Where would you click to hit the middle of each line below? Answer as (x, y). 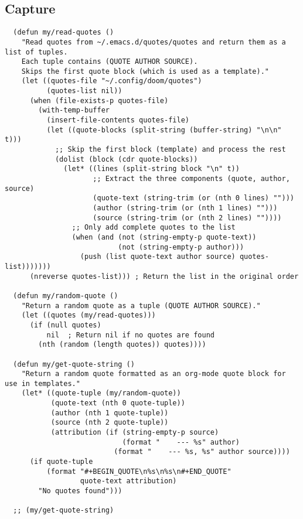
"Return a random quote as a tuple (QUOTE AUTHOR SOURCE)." (141, 305)
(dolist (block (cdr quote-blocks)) (126, 159)
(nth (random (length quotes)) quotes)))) (122, 345)
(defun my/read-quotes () (64, 33)
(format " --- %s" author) (181, 442)
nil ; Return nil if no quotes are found (130, 335)
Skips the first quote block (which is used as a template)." (145, 71)
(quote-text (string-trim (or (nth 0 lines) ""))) (193, 198)
